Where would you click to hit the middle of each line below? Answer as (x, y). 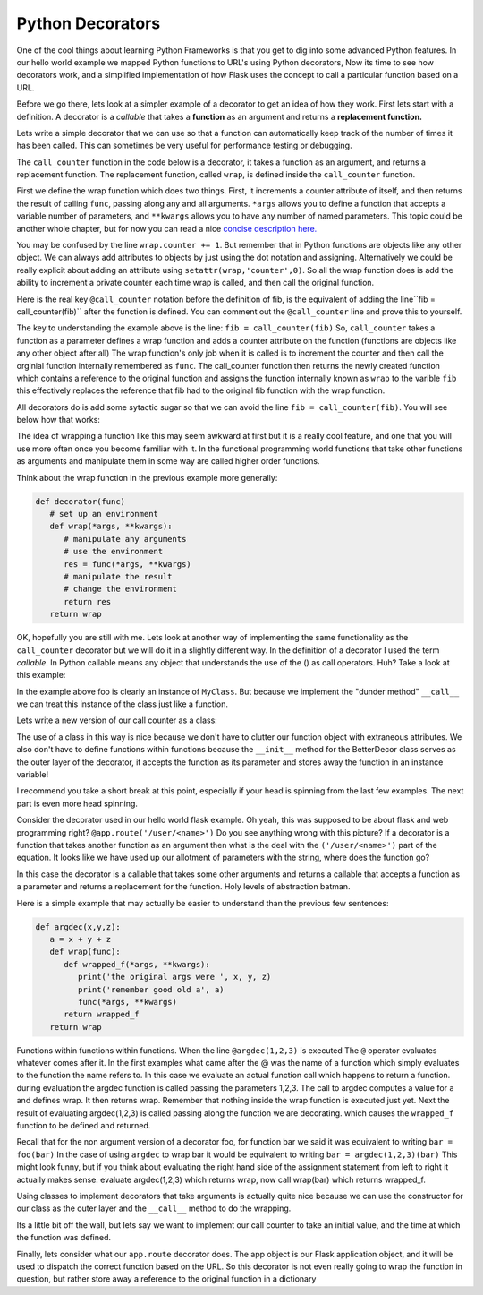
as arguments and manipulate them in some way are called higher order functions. (168, 461)
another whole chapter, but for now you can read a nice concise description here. (167, 228)
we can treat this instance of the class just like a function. (122, 704)
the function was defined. (64, 1238)
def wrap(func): (85, 952)
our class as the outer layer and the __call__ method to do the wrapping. (154, 1208)
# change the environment (121, 589)
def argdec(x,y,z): (78, 926)
